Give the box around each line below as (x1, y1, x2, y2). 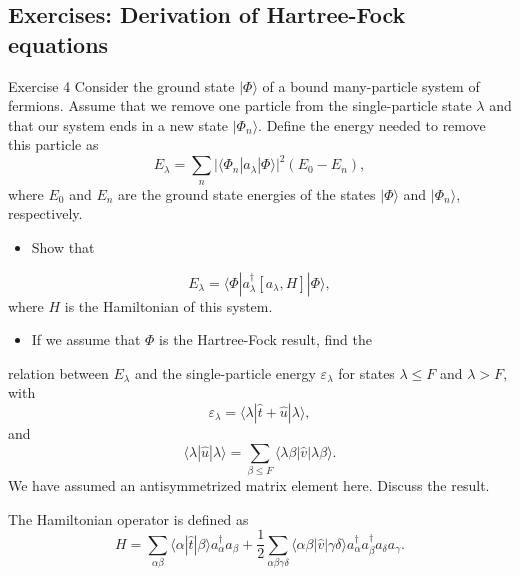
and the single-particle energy (134, 362, 316, 383)
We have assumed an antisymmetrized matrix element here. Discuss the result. (8, 474, 490, 495)
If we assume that (31, 329, 141, 350)
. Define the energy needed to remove (258, 114, 486, 135)
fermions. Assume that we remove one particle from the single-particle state (8, 95, 472, 116)
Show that (31, 237, 95, 258)
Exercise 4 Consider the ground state (8, 75, 235, 96)
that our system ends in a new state (8, 114, 229, 135)
